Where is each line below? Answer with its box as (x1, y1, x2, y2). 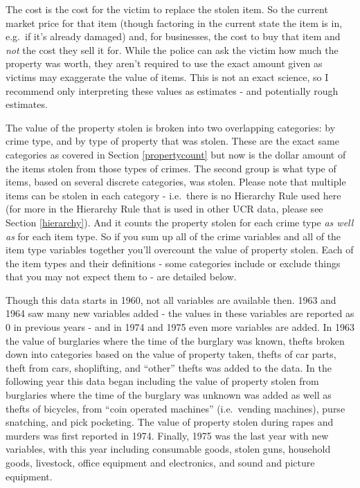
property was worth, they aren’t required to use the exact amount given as (6, 56, 323, 71)
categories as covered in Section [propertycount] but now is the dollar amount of (6, 147, 346, 161)
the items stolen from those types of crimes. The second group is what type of (6, 161, 336, 175)
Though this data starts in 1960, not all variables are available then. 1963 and (6, 292, 336, 307)
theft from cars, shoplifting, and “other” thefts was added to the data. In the (6, 360, 332, 374)
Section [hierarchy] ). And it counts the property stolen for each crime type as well (6, 215, 354, 229)
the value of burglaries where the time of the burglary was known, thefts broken (6, 333, 345, 347)
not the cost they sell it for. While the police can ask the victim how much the (6, 42, 339, 57)
